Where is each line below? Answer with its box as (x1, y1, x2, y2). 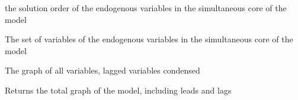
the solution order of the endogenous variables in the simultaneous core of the (5, 2, 287, 14)
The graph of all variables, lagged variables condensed (5, 64, 200, 76)
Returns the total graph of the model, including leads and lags (5, 84, 232, 96)
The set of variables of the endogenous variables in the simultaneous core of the (5, 33, 293, 45)
